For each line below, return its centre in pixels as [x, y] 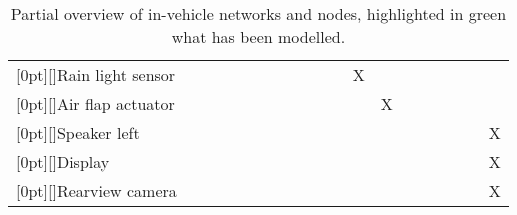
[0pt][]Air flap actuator [95, 103]
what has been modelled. [258, 36]
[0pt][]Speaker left [78, 132]
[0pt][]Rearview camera [96, 190]
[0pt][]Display [63, 161]
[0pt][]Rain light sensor [96, 74]
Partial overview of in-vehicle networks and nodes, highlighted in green [258, 13]
